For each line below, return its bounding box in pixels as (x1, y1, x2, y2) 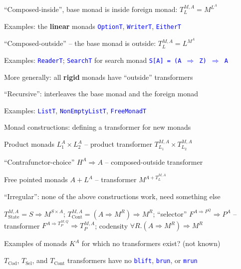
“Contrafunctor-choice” (4, 156, 75, 167)
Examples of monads (4, 238, 67, 249)
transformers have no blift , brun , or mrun (67, 255, 198, 266)
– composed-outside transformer (105, 156, 203, 167)
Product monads (4, 139, 55, 149)
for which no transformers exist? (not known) (81, 238, 221, 249)
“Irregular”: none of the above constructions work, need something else (4, 191, 221, 201)
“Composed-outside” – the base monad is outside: (4, 38, 156, 48)
